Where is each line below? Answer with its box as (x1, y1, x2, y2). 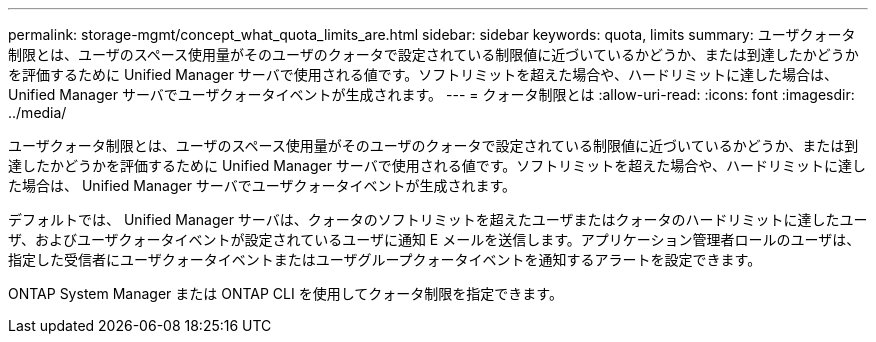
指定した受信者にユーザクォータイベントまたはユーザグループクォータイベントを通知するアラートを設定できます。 (8, 251, 762, 268)
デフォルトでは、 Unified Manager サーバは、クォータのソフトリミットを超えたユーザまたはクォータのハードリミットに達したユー (8, 211, 868, 228)
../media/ (8, 104, 67, 121)
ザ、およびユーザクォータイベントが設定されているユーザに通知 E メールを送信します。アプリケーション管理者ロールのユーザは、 (8, 231, 861, 248)
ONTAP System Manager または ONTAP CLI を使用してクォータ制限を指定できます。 (8, 285, 563, 302)
